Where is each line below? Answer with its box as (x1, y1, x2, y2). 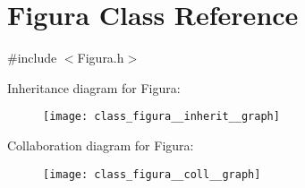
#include (7, 48, 57, 67)
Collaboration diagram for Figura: (7, 135, 194, 154)
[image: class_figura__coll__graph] (43, 167, 261, 181)
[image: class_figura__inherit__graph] (43, 110, 280, 124)
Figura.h (77, 48, 124, 67)
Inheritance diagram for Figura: (7, 78, 181, 97)
